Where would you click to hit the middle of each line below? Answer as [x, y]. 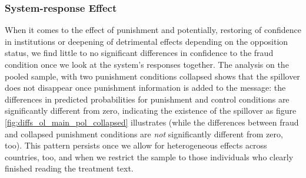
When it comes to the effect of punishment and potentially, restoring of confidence [153, 30]
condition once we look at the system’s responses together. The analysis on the [147, 64]
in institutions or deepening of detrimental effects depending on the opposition [147, 41]
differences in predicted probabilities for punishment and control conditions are [147, 99]
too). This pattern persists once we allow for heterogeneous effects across [136, 145]
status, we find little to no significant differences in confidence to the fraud [139, 53]
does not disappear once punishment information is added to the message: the [145, 88]
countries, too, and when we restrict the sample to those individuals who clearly [149, 156]
